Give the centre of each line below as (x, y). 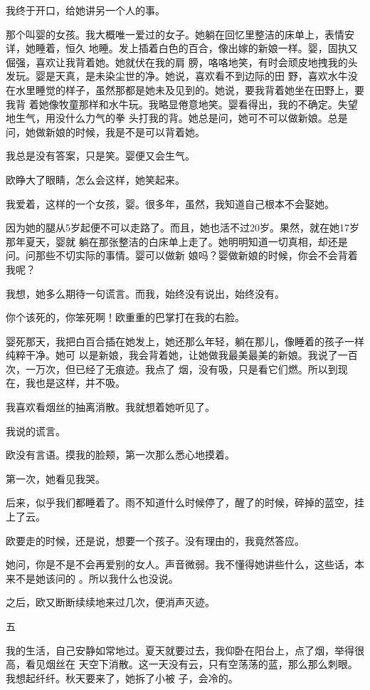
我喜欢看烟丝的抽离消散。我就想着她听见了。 (110, 407)
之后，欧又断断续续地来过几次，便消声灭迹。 (110, 602)
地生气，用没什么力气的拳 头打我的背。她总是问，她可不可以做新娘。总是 (177, 118)
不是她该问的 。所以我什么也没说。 (97, 578)
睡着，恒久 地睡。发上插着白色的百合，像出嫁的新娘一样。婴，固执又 (196, 48)
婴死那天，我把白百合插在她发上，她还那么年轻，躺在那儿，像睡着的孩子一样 (185, 341)
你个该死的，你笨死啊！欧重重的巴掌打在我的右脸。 (125, 317)
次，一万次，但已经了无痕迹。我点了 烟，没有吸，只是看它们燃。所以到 (172, 368)
